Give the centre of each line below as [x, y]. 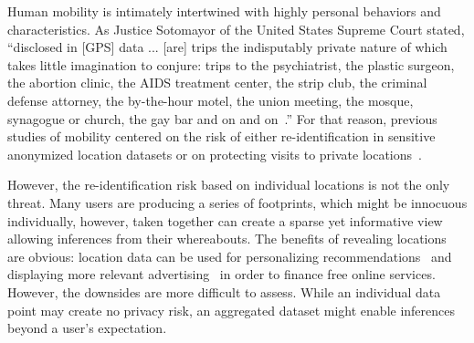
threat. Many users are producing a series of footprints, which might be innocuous [237, 202]
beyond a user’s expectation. [87, 328]
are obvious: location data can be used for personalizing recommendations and [230, 256]
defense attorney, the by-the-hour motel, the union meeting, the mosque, [211, 100]
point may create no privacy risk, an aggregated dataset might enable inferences [232, 310]
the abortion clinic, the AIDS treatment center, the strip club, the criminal [217, 83]
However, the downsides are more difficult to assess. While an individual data [224, 291]
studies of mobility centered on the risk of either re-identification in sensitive [221, 136]
